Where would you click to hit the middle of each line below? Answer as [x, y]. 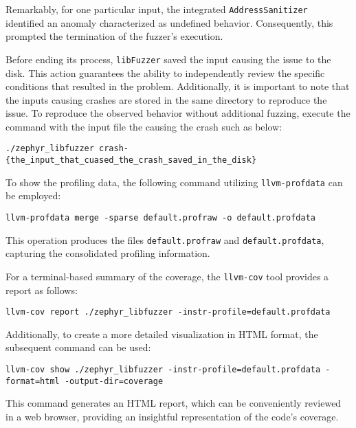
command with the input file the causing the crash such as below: [144, 126]
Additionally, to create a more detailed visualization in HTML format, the [162, 334]
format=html [33, 381]
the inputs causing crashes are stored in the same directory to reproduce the [166, 99]
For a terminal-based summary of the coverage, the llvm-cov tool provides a [167, 276]
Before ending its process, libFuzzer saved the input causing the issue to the [168, 59]
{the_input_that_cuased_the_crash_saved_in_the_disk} [131, 160]
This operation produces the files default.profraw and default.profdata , [165, 239]
